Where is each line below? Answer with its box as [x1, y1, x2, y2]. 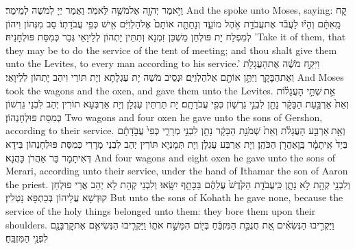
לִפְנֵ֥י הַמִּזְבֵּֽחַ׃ [5, 231, 49, 245]
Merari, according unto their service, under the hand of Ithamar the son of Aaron [5, 163, 348, 178]
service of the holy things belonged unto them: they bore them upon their [5, 203, 316, 218]
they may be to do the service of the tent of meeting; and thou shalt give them [5, 42, 337, 57]
